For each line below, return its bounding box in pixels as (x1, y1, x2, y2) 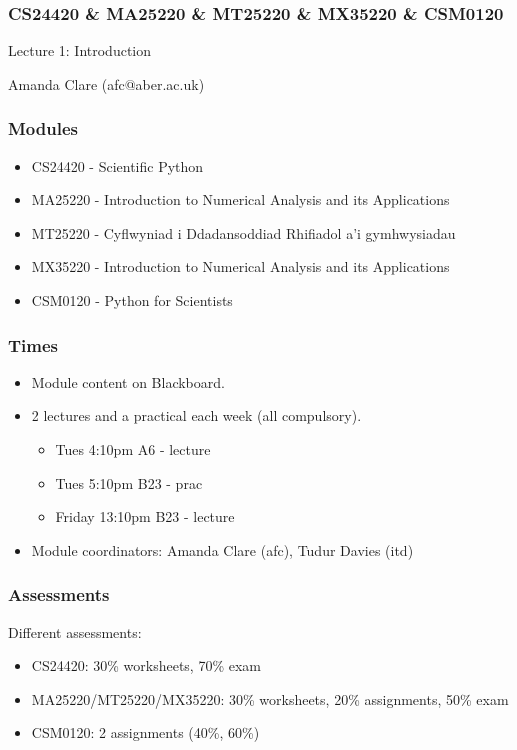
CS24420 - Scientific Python (31, 155, 204, 176)
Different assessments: (8, 621, 142, 642)
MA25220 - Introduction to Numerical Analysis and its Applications (31, 189, 450, 210)
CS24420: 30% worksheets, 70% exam (31, 655, 262, 676)
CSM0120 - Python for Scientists (31, 290, 233, 310)
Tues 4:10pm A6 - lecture (55, 439, 211, 459)
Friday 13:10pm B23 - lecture (55, 506, 235, 527)
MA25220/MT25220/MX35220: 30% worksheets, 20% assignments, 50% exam (31, 688, 509, 709)
